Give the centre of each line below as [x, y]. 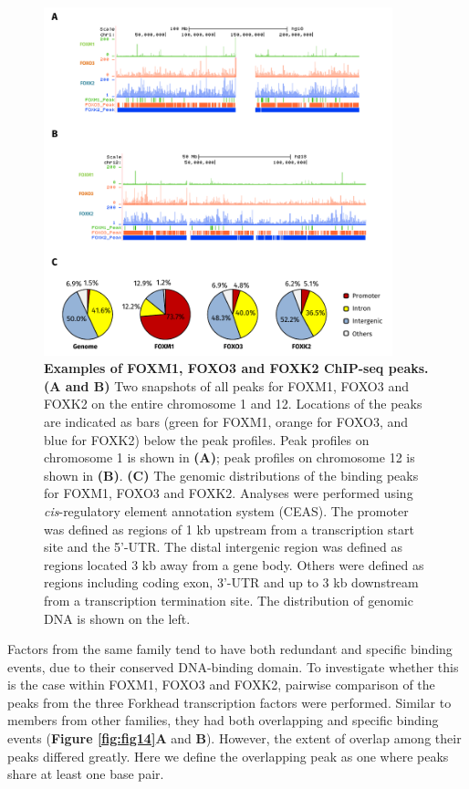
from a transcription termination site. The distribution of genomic [229, 600]
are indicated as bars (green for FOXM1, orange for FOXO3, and [226, 421]
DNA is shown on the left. [117, 618]
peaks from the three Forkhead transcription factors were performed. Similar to [229, 702]
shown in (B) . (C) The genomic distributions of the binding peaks [231, 475]
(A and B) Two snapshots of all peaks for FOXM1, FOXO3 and [226, 385]
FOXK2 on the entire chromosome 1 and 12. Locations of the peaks [233, 404]
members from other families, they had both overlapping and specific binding [223, 720]
